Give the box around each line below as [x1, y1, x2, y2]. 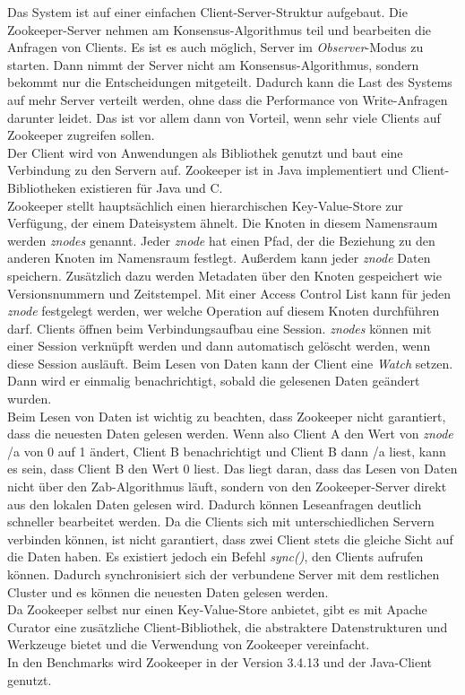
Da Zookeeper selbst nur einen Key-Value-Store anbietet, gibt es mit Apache [7, 600, 427, 619]
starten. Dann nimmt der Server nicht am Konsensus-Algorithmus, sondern [7, 55, 419, 74]
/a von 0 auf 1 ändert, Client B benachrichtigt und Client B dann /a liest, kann [7, 441, 446, 460]
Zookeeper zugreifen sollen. [7, 126, 155, 144]
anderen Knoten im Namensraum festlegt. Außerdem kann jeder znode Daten [7, 248, 431, 267]
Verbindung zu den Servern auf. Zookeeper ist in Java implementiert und [7, 161, 408, 179]
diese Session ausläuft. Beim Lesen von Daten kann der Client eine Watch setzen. [7, 353, 453, 372]
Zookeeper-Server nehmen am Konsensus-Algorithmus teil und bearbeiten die [7, 20, 432, 39]
